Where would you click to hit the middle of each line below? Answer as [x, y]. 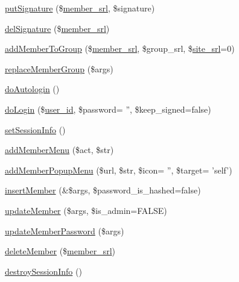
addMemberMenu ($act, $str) [59, 150]
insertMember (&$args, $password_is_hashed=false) [103, 190]
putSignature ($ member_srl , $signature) [80, 8]
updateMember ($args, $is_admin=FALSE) [86, 210]
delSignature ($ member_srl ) [57, 28]
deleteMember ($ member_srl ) [60, 251]
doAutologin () [32, 89]
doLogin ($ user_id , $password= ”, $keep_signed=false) [108, 109]
